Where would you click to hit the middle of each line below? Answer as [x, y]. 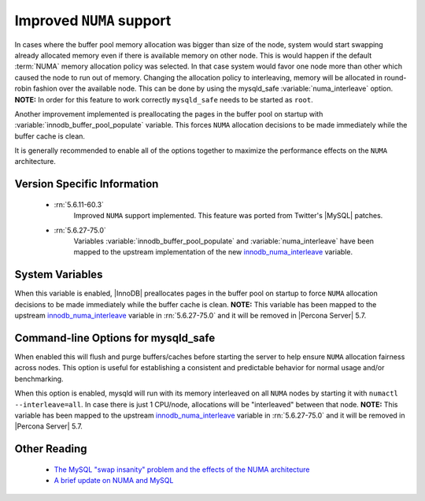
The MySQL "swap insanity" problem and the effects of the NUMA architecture [182, 469]
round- [395, 77]
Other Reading [51, 449]
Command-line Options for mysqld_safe [115, 338]
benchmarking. [39, 379]
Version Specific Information [87, 184]
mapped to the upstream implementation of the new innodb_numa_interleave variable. [213, 252]
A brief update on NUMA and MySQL [114, 481]
